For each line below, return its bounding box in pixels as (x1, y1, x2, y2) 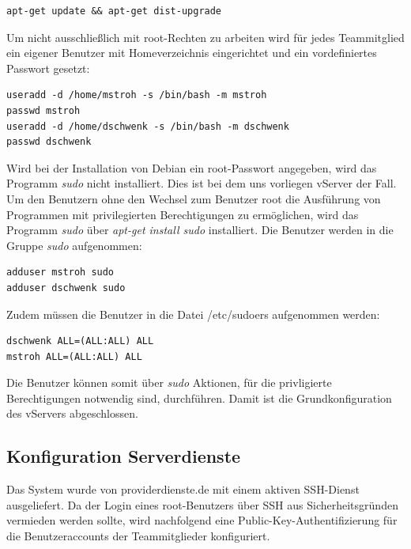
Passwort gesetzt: (6, 59, 90, 76)
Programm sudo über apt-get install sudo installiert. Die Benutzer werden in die (6, 221, 394, 238)
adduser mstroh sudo (6, 267, 115, 278)
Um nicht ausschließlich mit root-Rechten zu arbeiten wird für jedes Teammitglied (6, 28, 405, 45)
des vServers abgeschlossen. (6, 405, 138, 422)
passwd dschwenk (6, 136, 92, 148)
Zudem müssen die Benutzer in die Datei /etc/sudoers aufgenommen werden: (6, 305, 380, 322)
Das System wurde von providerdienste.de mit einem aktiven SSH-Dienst (6, 481, 360, 498)
